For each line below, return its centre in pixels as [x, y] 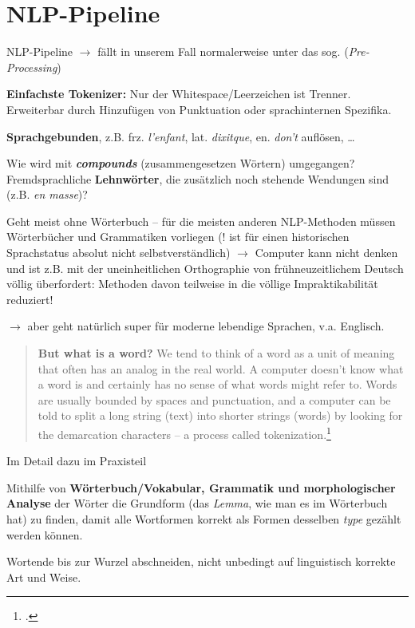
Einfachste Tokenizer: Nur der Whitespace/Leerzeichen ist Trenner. [179, 94]
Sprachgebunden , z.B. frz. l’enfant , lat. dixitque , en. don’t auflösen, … [181, 136]
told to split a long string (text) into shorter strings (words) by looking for [220, 415]
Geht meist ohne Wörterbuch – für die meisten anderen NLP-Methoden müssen [201, 221]
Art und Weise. [44, 577]
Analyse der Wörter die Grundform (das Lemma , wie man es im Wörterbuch [197, 503]
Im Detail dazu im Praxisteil [77, 461]
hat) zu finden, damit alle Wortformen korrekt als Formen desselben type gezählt [204, 519]
